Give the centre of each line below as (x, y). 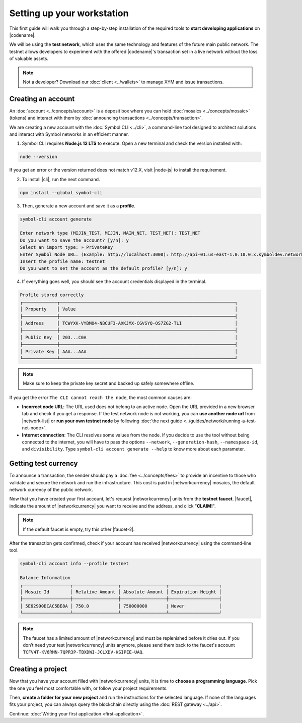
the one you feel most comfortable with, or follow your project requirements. (89, 688)
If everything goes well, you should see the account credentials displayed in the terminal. (114, 282)
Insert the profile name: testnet (62, 262)
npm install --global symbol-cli (61, 192)
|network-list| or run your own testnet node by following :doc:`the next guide (102, 421)
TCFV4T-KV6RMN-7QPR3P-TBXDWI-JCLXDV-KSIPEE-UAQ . (83, 652)
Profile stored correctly (52, 295)
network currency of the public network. (51, 490)
